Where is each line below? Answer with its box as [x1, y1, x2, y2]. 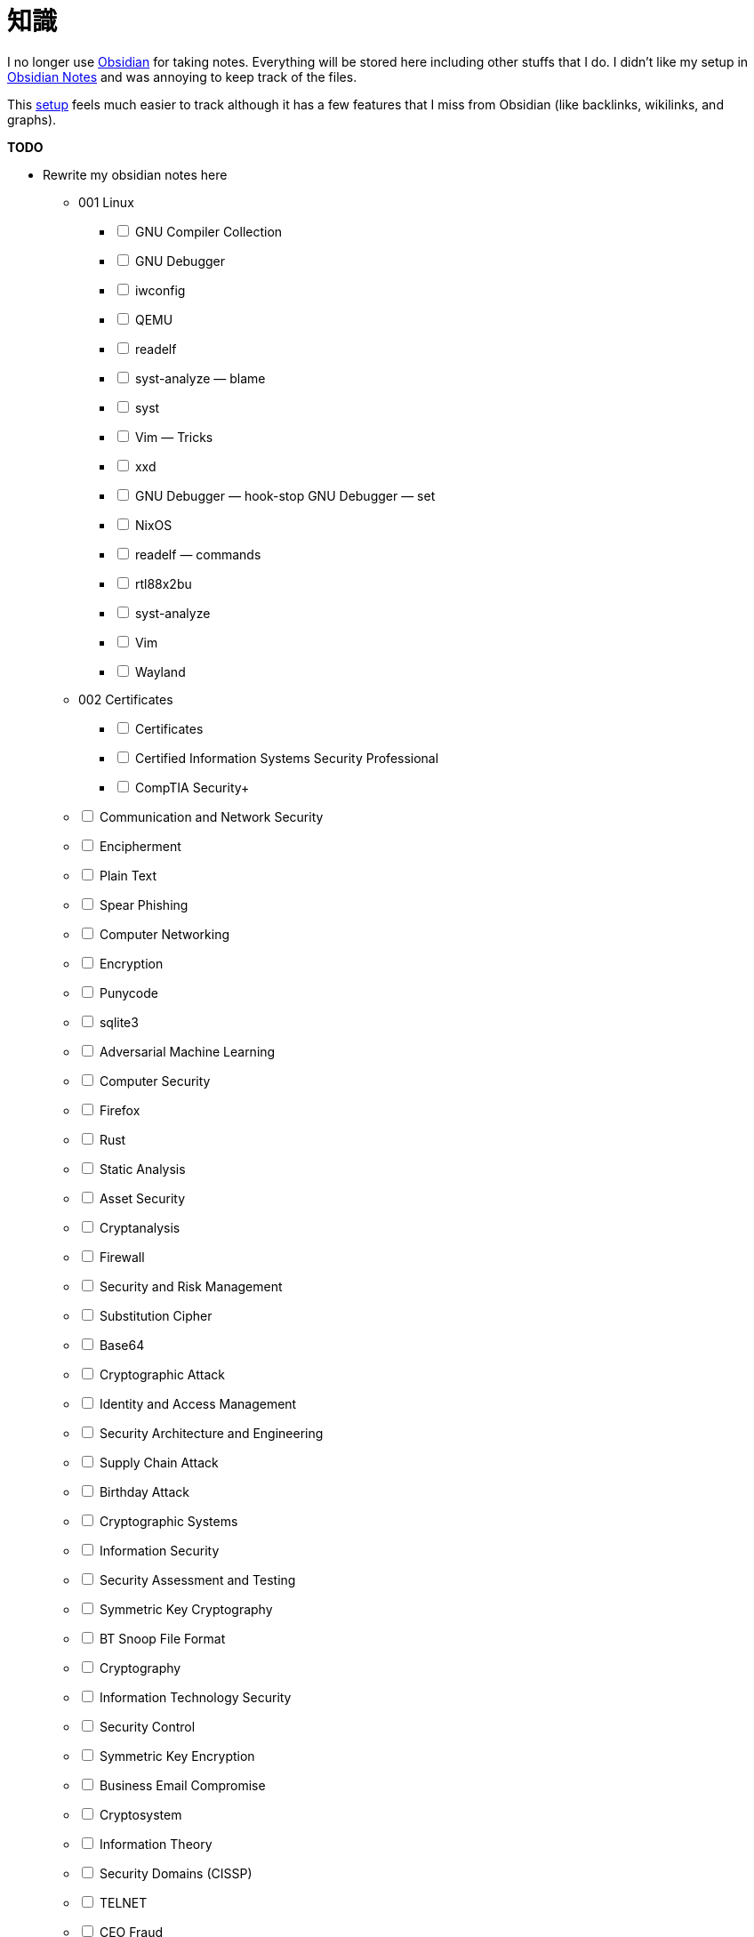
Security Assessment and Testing [99, 1571, 296, 1587]
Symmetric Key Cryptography [99, 1601, 273, 1617]
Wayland [134, 663, 186, 679]
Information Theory [99, 1836, 213, 1852]
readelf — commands [134, 546, 261, 562]
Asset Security [99, 1190, 185, 1206]
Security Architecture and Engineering [99, 1425, 324, 1441]
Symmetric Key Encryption [99, 1748, 255, 1764]
